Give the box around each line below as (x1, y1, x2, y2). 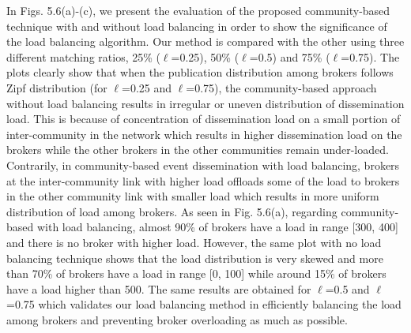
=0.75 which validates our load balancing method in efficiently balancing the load (6, 296, 402, 312)
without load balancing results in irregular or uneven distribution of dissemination (6, 95, 405, 111)
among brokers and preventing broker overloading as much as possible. (6, 311, 348, 327)
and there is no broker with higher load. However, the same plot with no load (6, 234, 382, 250)
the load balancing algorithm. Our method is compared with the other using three (6, 33, 405, 50)
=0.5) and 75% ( (249, 48, 330, 65)
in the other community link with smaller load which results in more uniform (6, 188, 379, 204)
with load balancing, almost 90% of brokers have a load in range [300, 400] (36, 219, 398, 235)
